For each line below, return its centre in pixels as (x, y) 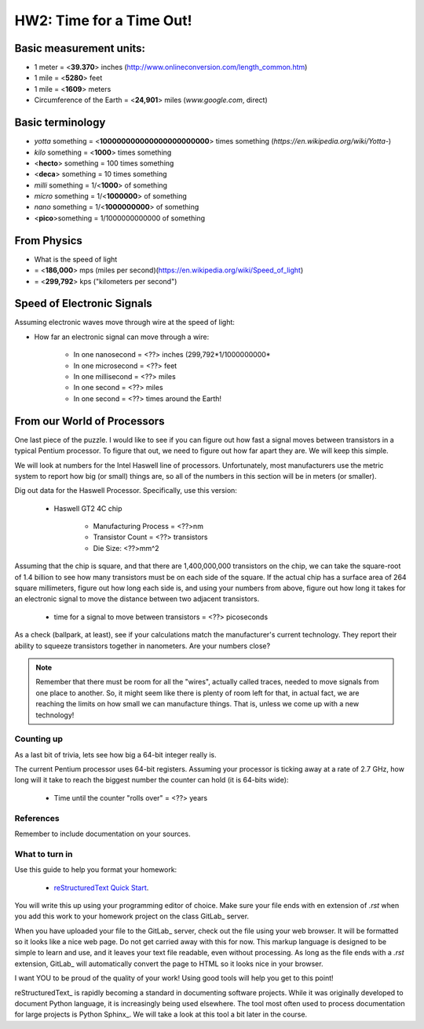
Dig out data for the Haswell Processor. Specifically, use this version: (126, 491)
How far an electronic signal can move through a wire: (122, 337)
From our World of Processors (90, 421)
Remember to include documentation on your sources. (103, 834)
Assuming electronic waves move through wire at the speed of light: (125, 323)
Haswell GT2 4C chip (88, 508)
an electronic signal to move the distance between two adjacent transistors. (137, 599)
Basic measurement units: (80, 48)
